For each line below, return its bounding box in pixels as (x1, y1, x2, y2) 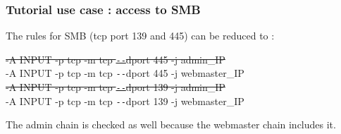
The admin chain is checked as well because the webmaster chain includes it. (6, 117, 336, 132)
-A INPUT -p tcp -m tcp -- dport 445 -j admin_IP (6, 51, 225, 66)
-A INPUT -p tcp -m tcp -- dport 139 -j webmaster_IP (6, 93, 244, 108)
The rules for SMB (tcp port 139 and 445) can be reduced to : (6, 28, 275, 43)
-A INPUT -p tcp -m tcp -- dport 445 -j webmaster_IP (6, 66, 244, 80)
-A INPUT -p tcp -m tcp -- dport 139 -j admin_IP (6, 80, 225, 95)
